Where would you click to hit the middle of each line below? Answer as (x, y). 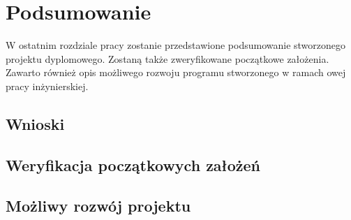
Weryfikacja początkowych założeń (133, 164)
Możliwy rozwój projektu (98, 206)
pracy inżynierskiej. (47, 86)
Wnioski (35, 123)
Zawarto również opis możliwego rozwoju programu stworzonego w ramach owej (176, 72)
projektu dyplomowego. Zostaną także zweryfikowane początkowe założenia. (167, 58)
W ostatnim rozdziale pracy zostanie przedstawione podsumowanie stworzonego (176, 45)
